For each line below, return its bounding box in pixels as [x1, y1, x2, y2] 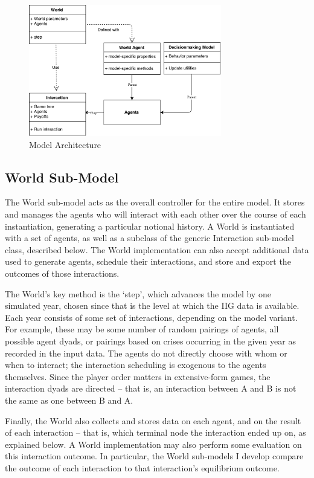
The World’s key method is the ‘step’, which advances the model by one [5, 287, 271, 300]
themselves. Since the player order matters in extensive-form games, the [5, 370, 271, 383]
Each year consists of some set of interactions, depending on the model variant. [5, 311, 298, 323]
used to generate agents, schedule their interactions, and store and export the [5, 255, 291, 268]
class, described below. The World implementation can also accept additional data [5, 243, 309, 256]
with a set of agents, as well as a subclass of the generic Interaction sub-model [5, 231, 294, 244]
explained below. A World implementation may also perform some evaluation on [5, 438, 302, 450]
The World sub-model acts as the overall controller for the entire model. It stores [5, 196, 305, 208]
